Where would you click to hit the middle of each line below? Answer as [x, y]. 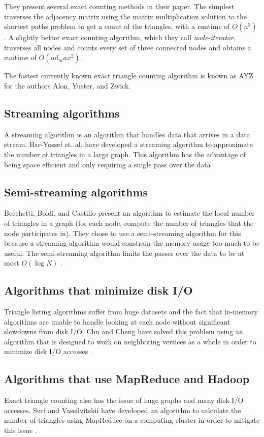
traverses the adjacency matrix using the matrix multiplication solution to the [126, 16]
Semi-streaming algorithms [76, 192]
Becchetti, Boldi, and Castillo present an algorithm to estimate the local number [129, 213]
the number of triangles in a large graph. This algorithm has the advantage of [125, 154]
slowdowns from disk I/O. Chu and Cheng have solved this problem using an [124, 331]
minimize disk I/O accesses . [48, 351]
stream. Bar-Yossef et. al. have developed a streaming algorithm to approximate [128, 144]
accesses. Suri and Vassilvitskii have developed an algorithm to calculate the [123, 410]
